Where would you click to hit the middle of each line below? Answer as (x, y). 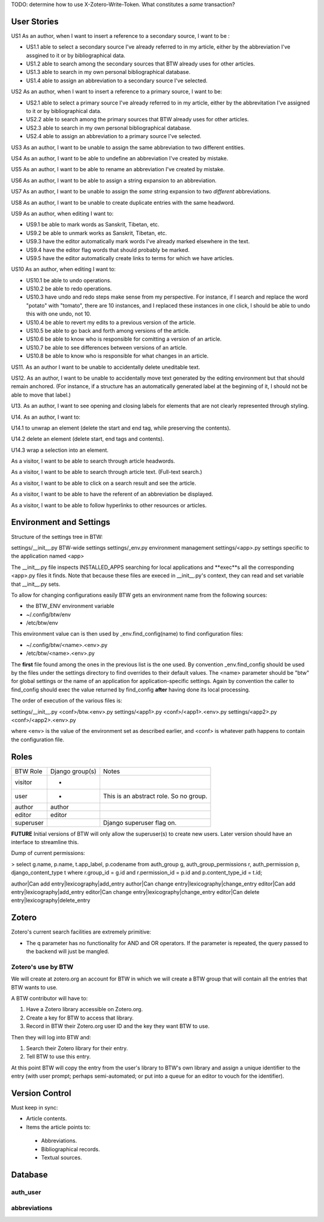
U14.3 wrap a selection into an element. (60, 450)
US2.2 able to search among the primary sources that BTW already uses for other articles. (137, 120)
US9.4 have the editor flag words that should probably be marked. (108, 250)
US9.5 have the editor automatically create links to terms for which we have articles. (130, 258)
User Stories (35, 21)
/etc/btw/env (42, 623)
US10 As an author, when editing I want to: (64, 269)
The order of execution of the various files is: (67, 701)
